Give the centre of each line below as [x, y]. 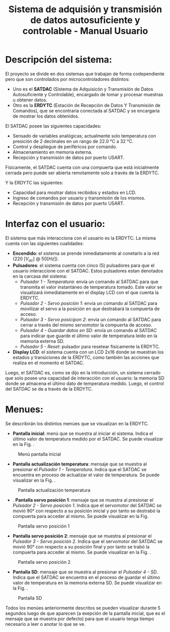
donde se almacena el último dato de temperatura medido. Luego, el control [84, 383]
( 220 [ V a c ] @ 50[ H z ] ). [36, 259]
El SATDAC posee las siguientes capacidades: [53, 126]
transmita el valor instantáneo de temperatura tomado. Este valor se [91, 287]
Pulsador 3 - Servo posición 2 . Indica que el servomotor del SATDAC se [88, 541]
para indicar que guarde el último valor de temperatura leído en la [89, 336]
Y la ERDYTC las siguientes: [34, 182]
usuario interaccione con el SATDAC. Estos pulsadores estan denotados [88, 270]
